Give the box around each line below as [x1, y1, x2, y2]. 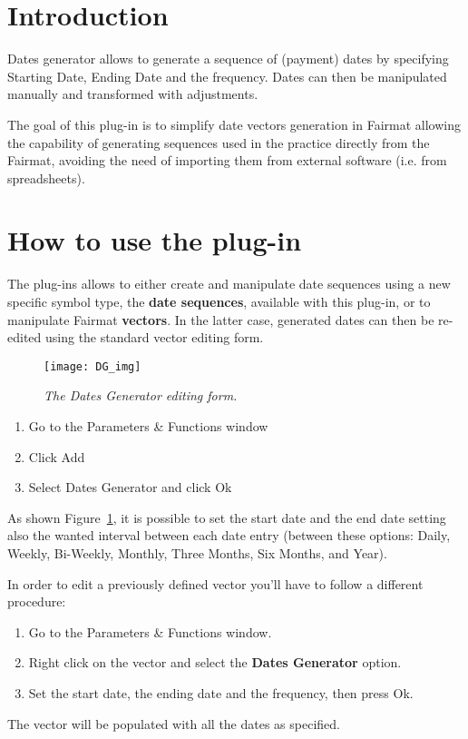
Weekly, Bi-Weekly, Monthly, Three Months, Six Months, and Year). [7, 544, 387, 562]
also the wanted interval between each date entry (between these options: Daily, [7, 526, 451, 545]
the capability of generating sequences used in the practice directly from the [7, 133, 430, 152]
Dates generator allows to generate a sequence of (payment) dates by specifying [7, 49, 449, 68]
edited [7, 328, 42, 347]
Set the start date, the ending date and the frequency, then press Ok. [28, 683, 414, 702]
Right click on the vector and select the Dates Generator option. [28, 653, 402, 672]
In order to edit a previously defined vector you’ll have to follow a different [7, 574, 424, 593]
